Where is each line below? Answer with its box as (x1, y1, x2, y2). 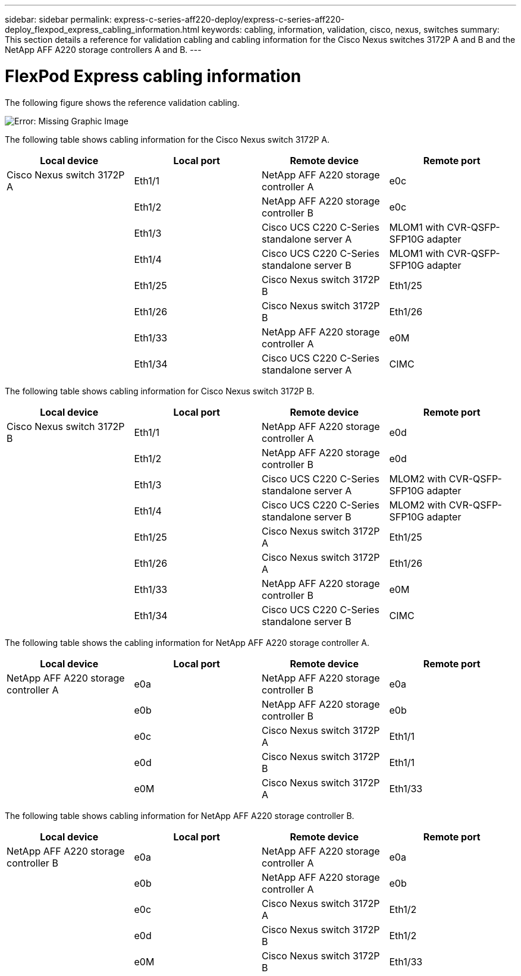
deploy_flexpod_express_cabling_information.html (5, 24, 200, 34)
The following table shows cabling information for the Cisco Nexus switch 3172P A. (5, 134, 330, 145)
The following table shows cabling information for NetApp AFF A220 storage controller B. (5, 810, 354, 821)
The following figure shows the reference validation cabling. (5, 97, 240, 108)
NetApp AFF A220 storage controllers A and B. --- (5, 45, 202, 55)
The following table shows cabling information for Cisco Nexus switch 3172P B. (5, 385, 315, 396)
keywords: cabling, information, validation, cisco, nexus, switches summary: (202, 24, 500, 34)
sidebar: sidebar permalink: (5, 14, 112, 24)
